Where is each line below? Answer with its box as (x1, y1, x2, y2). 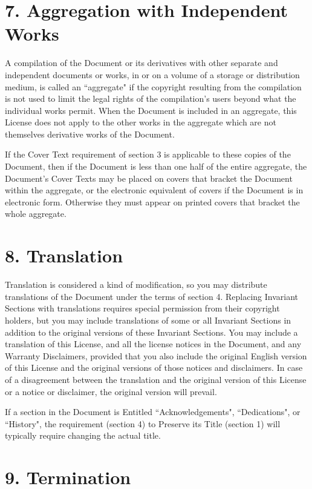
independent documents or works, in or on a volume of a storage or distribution (5, 68, 300, 81)
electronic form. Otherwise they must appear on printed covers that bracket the (5, 195, 300, 208)
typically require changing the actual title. (5, 429, 161, 442)
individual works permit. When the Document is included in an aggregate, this (5, 104, 297, 116)
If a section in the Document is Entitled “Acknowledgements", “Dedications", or (5, 405, 301, 418)
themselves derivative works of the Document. (5, 127, 175, 140)
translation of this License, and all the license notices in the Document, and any (5, 338, 302, 350)
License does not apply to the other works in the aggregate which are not (5, 116, 276, 128)
